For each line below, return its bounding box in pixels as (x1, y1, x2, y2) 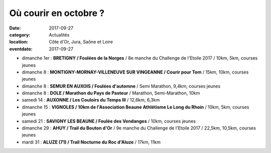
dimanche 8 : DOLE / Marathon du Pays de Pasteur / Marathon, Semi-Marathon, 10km (22, 90, 200, 96)
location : (9, 39, 29, 45)
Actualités (49, 31, 70, 37)
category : (9, 31, 31, 37)
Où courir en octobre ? (9, 7, 105, 18)
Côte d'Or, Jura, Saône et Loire (49, 39, 113, 45)
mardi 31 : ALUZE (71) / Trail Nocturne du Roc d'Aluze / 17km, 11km (22, 139, 161, 145)
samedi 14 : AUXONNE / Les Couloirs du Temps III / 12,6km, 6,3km (22, 97, 160, 103)
